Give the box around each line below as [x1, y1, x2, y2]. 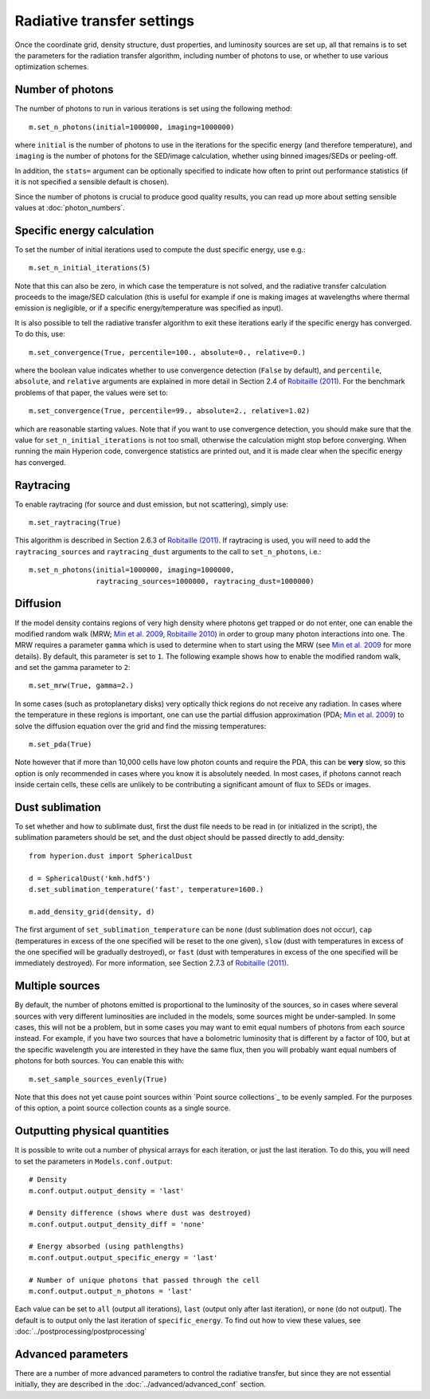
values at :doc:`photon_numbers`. [14, 203, 125, 212]
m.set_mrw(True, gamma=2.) [29, 681, 135, 690]
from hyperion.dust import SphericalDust [29, 851, 193, 861]
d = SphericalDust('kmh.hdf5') [29, 873, 151, 883]
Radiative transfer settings [14, 12, 195, 30]
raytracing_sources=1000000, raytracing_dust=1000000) [96, 577, 315, 585]
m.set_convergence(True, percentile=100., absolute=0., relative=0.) [29, 348, 307, 357]
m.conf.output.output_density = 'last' [29, 1186, 185, 1196]
